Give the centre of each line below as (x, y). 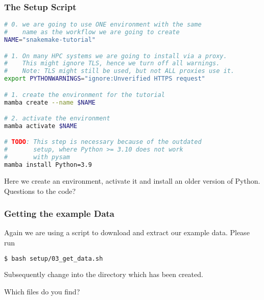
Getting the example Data (59, 214)
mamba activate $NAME (41, 126)
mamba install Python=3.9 (48, 165)
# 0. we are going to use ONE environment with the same (103, 25)
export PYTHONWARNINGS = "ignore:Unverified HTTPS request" (105, 79)
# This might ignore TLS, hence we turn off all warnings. (112, 64)
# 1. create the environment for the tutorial (85, 95)
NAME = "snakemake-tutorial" (50, 40)
